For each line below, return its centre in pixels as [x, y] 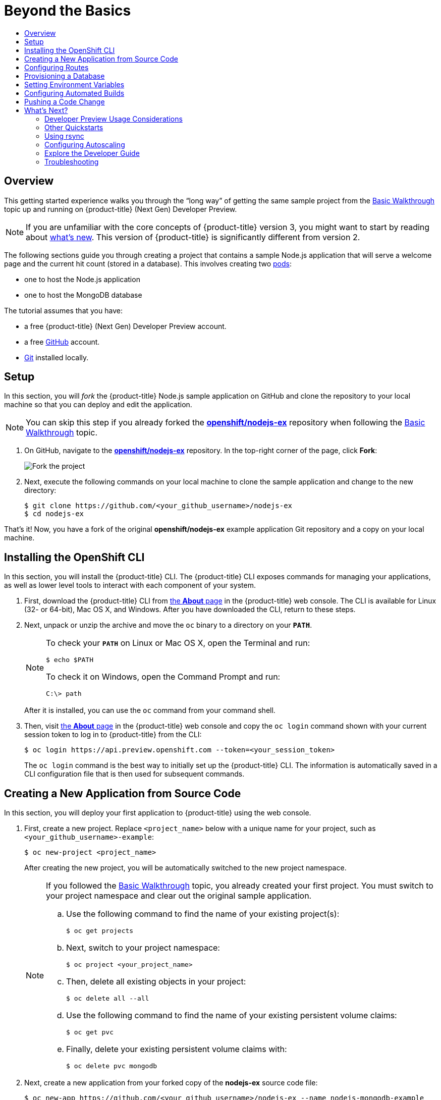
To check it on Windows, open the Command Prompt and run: [163, 677]
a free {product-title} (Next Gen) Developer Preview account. [125, 326]
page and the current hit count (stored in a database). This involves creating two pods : [148, 263]
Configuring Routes [57, 67]
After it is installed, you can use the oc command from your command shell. [150, 710]
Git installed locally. [57, 357]
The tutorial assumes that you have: [63, 310]
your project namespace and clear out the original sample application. [179, 896]
